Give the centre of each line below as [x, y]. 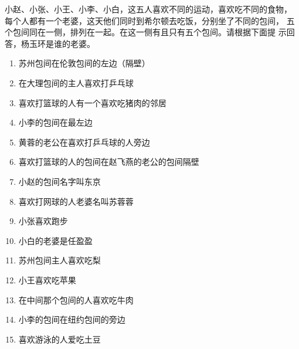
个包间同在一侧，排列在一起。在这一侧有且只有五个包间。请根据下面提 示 [146, 32]
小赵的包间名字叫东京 [60, 181]
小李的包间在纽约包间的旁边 [72, 319]
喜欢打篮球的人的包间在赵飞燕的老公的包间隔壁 [109, 162]
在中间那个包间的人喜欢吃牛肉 [76, 299]
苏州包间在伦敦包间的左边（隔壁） [84, 63]
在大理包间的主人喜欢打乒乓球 [76, 82]
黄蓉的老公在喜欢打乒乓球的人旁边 [84, 142]
